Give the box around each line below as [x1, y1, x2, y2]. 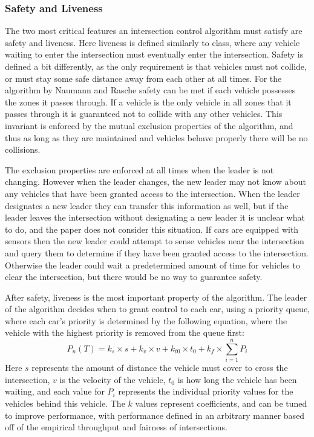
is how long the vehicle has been [177, 373, 297, 385]
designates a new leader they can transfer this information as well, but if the [5, 199, 289, 212]
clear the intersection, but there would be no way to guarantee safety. [5, 270, 263, 283]
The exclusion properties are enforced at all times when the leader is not [5, 163, 274, 176]
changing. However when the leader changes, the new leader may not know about [5, 175, 306, 188]
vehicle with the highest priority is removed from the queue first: [5, 326, 244, 339]
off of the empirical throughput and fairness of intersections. [5, 421, 227, 433]
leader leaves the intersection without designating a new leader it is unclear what [5, 211, 305, 224]
